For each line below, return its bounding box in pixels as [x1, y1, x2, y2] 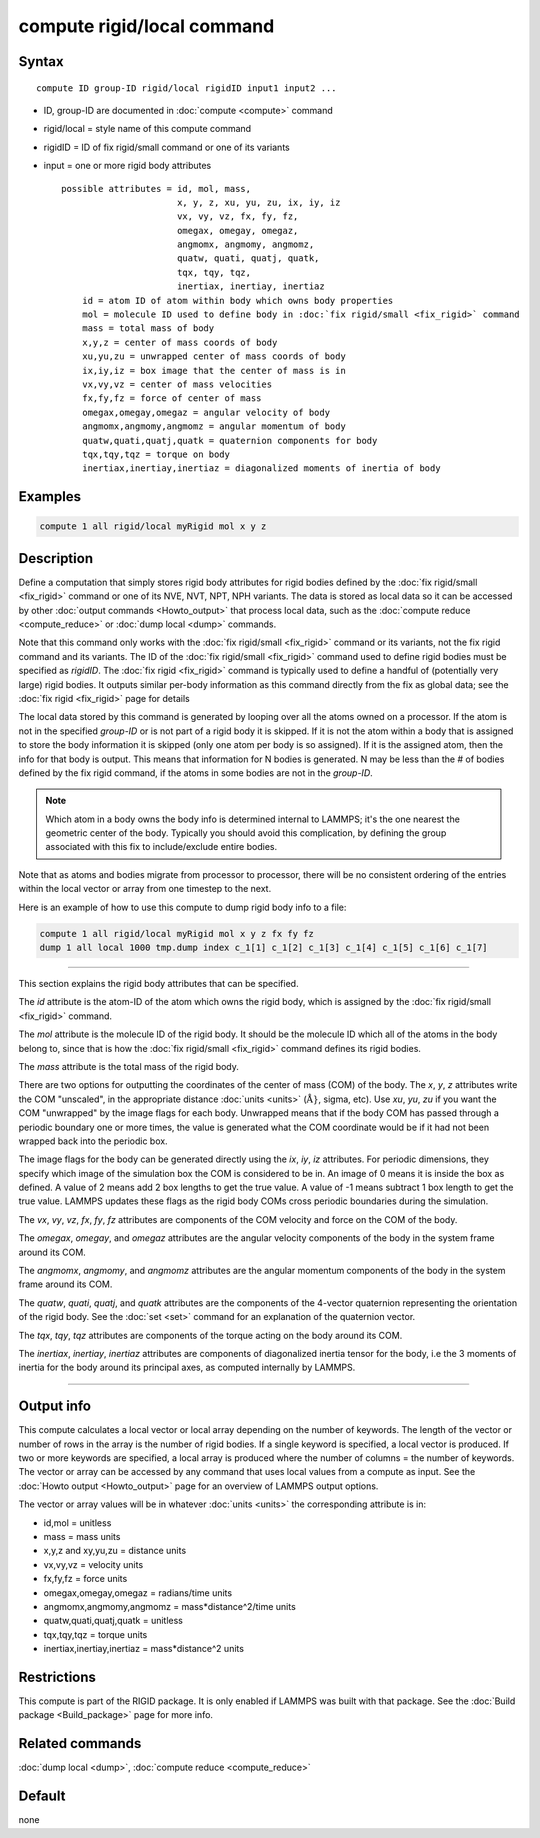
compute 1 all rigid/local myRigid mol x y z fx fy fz [39, 928, 314, 939]
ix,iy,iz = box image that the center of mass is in [81, 365, 347, 376]
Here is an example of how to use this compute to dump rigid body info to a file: [18, 901, 347, 913]
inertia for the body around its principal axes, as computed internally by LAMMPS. [18, 1361, 356, 1374]
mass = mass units [43, 1531, 121, 1543]
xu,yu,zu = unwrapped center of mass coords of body [81, 351, 347, 362]
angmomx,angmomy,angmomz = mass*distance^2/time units [43, 1600, 297, 1612]
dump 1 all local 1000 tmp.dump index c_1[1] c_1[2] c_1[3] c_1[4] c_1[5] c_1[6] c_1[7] [39, 942, 489, 954]
